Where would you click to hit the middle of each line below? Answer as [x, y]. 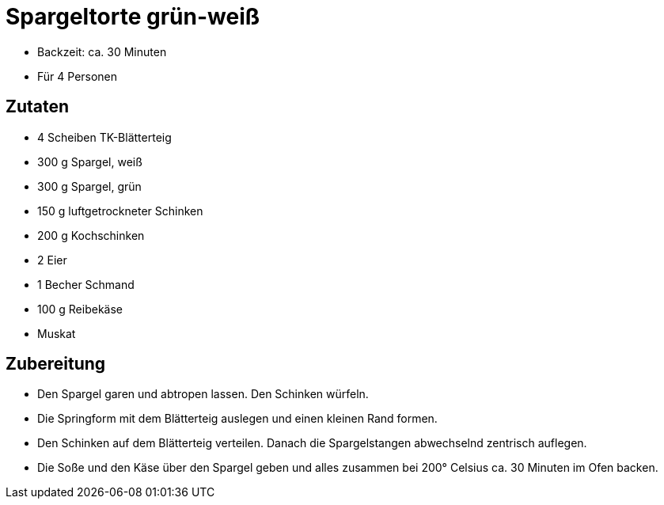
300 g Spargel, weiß [90, 161]
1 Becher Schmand [86, 284]
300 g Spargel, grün [89, 186]
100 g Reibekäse [80, 309]
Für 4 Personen [78, 76]
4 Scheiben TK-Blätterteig [104, 137]
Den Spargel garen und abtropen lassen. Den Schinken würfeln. [203, 394]
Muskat [57, 333]
